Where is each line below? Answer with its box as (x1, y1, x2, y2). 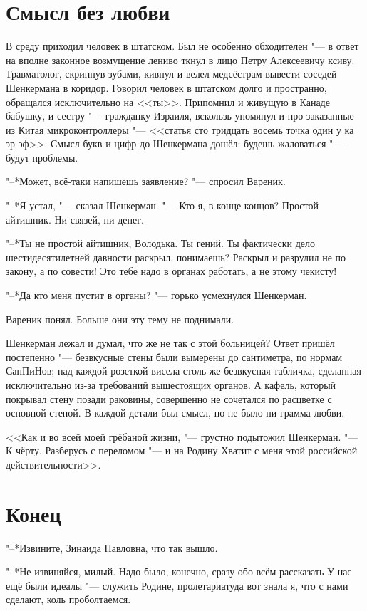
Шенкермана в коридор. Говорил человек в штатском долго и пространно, (6, 80, 327, 95)
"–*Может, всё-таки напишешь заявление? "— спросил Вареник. (6, 174, 286, 189)
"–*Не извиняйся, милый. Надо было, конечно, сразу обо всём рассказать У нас (6, 564, 352, 579)
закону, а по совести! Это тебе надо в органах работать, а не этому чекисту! (6, 263, 337, 278)
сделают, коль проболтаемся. (6, 592, 131, 607)
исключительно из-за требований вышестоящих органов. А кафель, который (6, 377, 336, 392)
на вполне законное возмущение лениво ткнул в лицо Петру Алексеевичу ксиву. (6, 52, 355, 67)
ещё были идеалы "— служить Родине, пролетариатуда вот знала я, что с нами (6, 578, 348, 592)
